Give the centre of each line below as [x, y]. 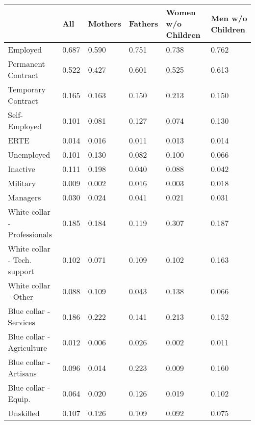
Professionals [30, 234]
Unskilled [24, 413]
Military [22, 183]
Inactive [22, 169]
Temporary [27, 89]
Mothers [104, 23]
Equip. [19, 399]
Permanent [26, 64]
